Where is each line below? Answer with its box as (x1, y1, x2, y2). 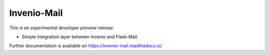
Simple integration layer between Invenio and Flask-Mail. (21, 34, 138, 40)
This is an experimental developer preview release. (9, 25, 114, 31)
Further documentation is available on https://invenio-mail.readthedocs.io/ (9, 43, 162, 49)
